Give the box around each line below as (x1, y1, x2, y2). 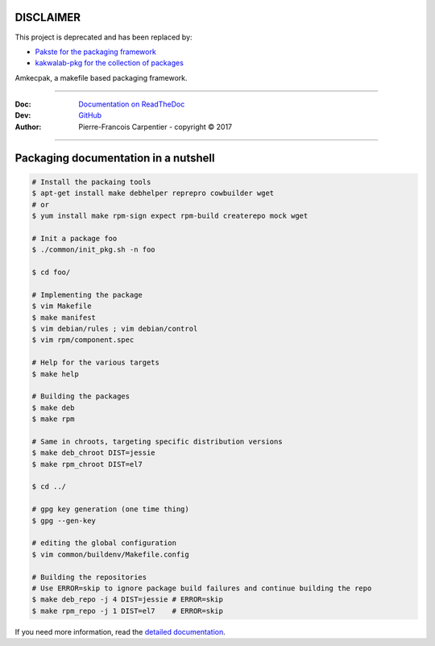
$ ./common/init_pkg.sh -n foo (31, 245, 156, 254)
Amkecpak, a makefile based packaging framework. (14, 73, 188, 82)
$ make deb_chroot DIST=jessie (31, 448, 156, 457)
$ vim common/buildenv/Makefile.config (31, 549, 189, 559)
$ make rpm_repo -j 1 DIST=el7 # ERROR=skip (31, 606, 223, 615)
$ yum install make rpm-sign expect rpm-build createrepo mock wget (31, 211, 309, 221)
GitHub (78, 110, 102, 120)
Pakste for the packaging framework (35, 47, 156, 56)
